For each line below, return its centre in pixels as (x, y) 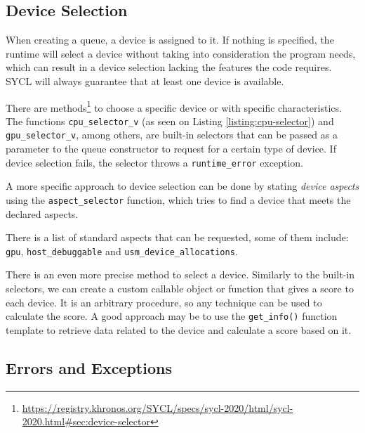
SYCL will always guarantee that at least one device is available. (145, 80)
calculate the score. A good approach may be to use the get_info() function (172, 316)
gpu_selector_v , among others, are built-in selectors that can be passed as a (172, 135)
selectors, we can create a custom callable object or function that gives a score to (180, 289)
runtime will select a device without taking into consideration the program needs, (181, 53)
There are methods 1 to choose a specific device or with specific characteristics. (174, 106)
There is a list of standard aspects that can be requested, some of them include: (177, 237)
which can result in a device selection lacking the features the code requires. (169, 67)
